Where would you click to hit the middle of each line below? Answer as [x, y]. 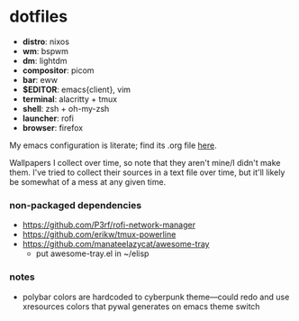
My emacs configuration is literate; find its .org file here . [113, 145]
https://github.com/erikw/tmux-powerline [99, 234]
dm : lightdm [45, 60]
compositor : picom [58, 70]
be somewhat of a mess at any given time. [88, 181]
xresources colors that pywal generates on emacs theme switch [141, 306]
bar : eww [40, 79]
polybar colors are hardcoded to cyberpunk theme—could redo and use [156, 297]
